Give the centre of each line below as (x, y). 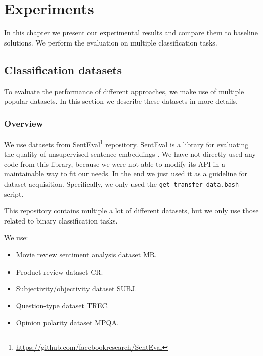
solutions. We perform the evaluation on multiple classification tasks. (111, 42)
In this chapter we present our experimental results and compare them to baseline (131, 33)
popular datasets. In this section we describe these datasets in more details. (121, 101)
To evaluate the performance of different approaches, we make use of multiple (124, 91)
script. (14, 193)
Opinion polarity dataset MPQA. (67, 322)
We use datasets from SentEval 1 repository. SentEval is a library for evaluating (126, 143)
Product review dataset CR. (59, 271)
